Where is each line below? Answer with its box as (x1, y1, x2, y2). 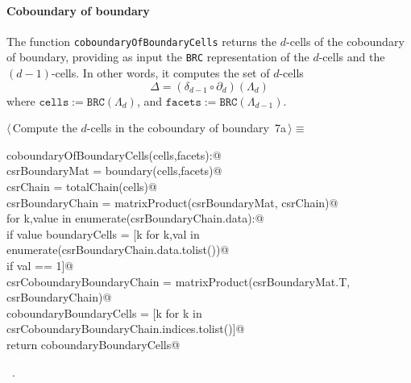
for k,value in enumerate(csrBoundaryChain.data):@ (6, 210, 264, 227)
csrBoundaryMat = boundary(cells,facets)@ (6, 162, 222, 179)
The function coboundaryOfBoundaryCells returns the (6, 32, 277, 49)
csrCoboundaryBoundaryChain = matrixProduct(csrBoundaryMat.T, (6, 273, 351, 289)
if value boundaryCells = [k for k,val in (6, 225, 200, 242)
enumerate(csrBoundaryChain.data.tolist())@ (6, 241, 230, 258)
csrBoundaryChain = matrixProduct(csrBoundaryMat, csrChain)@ (6, 194, 338, 210)
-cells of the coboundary (286, 32, 405, 49)
